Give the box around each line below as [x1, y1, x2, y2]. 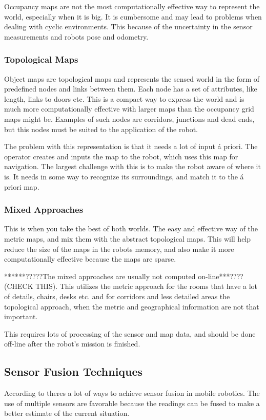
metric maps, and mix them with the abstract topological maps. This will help [4, 233, 251, 244]
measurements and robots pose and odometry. [4, 31, 149, 42]
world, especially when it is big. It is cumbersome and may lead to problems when [4, 11, 262, 22]
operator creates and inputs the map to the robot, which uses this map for [4, 151, 238, 161]
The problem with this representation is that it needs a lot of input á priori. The [4, 141, 258, 152]
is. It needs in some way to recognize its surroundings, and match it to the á [4, 171, 244, 181]
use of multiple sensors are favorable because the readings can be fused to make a [4, 397, 260, 408]
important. [4, 311, 38, 322]
